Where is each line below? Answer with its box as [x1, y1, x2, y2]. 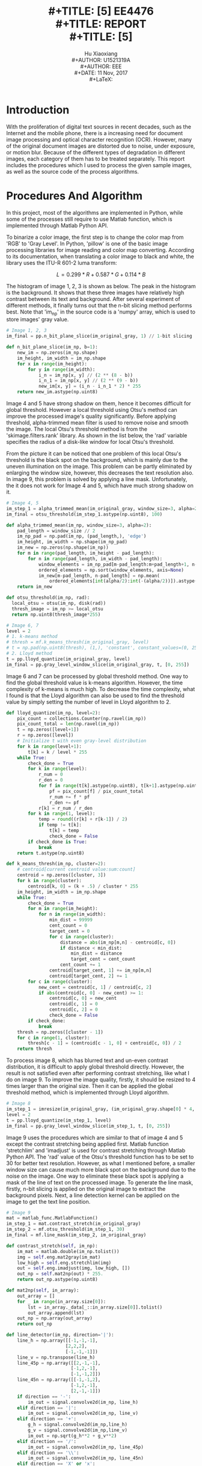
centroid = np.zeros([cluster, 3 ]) [17, 872, 106, 878]
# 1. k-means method [6, 634, 58, 640]
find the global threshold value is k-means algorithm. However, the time [6, 679, 183, 686]
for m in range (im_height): [28, 906, 98, 912]
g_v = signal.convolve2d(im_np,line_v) [28, 1427, 128, 1433]
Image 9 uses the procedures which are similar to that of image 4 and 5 [6, 1134, 183, 1141]
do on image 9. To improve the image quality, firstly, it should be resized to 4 [6, 1076, 196, 1083]
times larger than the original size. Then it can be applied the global [6, 1082, 173, 1090]
